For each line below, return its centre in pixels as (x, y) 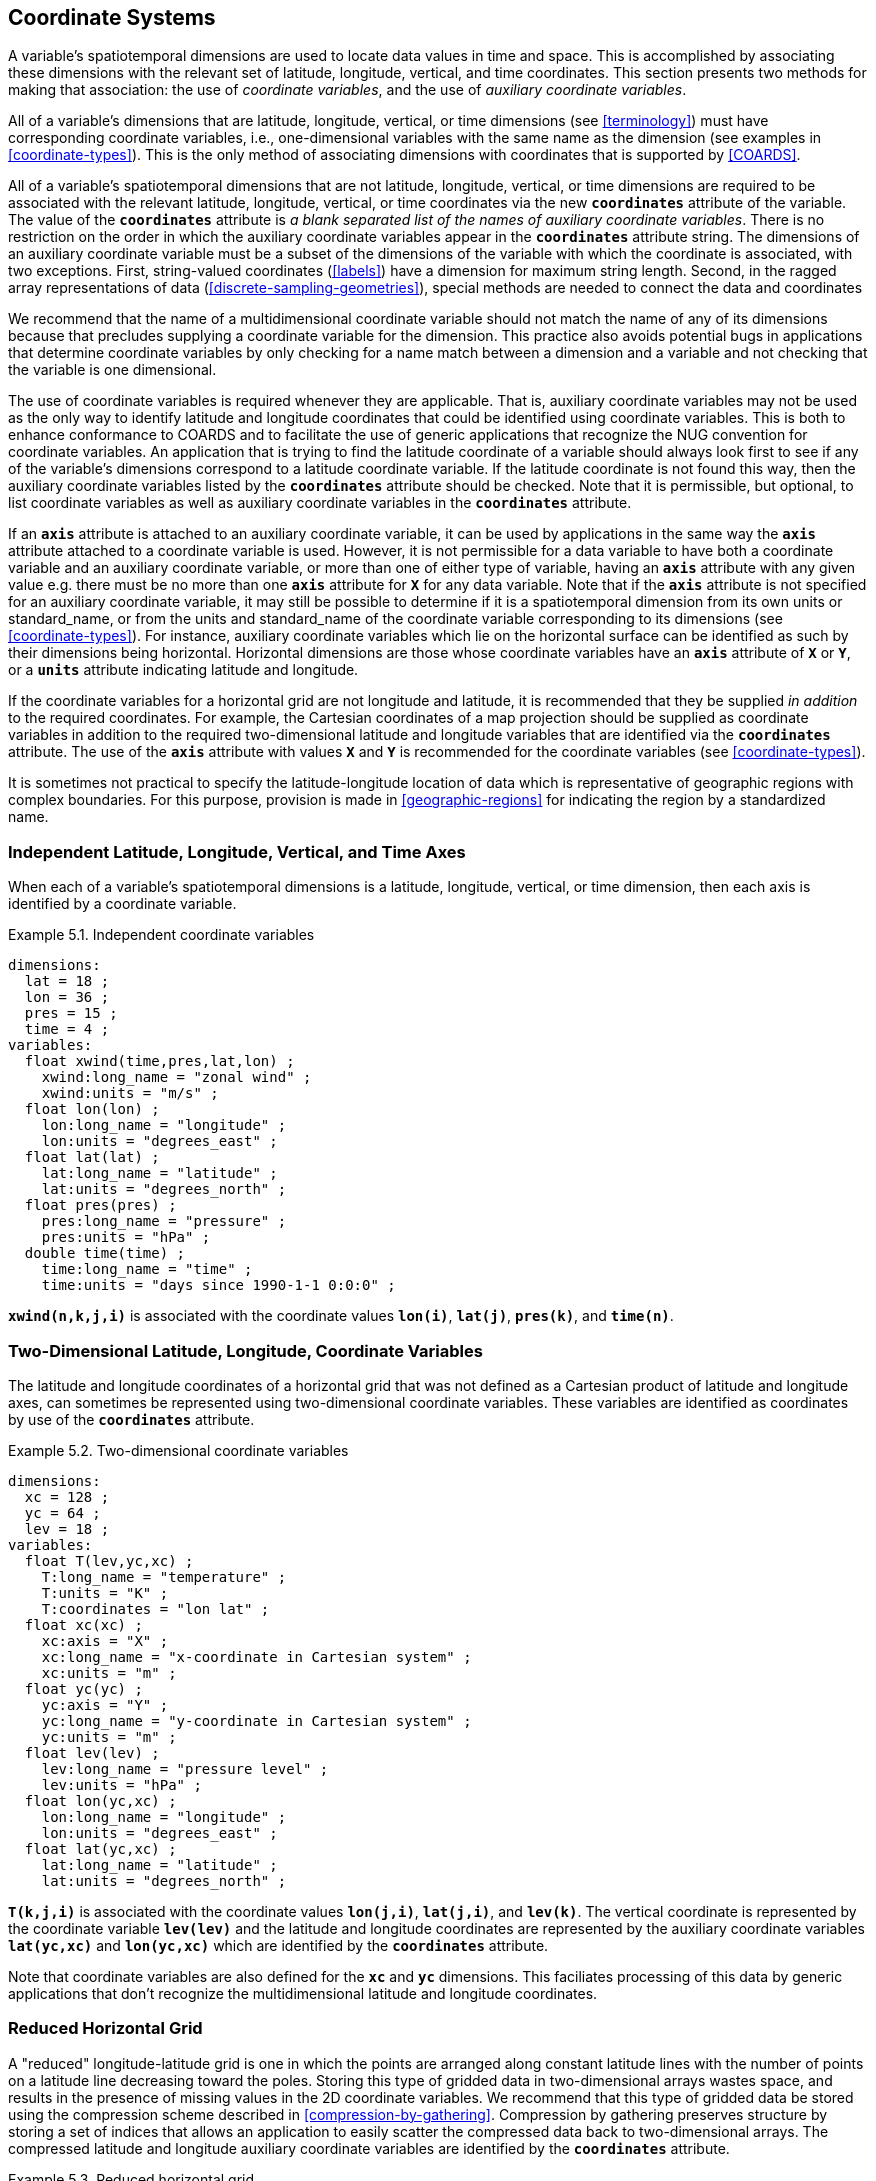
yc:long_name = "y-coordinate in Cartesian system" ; (256, 1720)
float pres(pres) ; (100, 1205)
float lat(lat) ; (92, 1157)
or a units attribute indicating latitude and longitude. (183, 670)
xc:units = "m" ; (109, 1672)
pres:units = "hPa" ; (126, 1237)
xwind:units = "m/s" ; (130, 1093)
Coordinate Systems (112, 17)
